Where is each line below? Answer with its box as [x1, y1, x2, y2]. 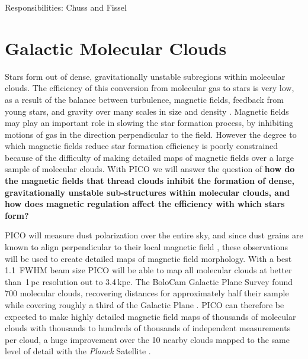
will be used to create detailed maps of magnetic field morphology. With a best [5, 252, 292, 264]
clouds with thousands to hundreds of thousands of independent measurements [5, 322, 291, 334]
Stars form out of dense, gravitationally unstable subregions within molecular [5, 70, 285, 82]
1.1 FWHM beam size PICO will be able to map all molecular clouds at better [5, 264, 292, 276]
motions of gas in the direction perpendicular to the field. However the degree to [5, 128, 297, 140]
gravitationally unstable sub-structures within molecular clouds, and [5, 186, 290, 198]
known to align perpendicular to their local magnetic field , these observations [5, 241, 288, 253]
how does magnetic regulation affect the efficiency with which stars [5, 198, 285, 210]
